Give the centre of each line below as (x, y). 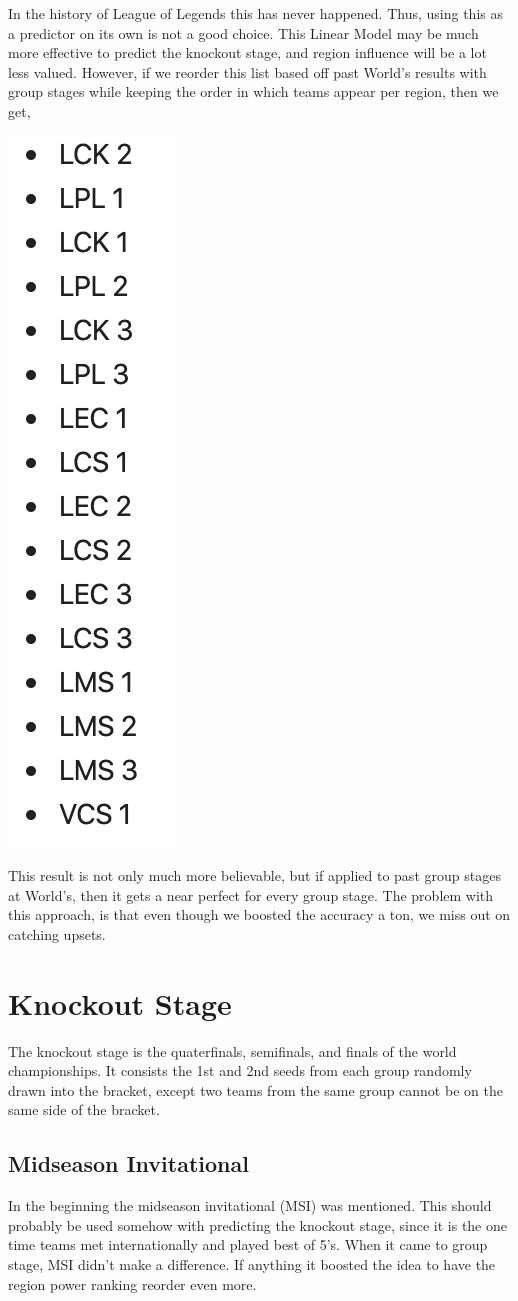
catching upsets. (57, 933)
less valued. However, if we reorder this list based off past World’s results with (247, 71)
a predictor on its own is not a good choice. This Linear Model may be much (243, 32)
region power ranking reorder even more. (132, 1283)
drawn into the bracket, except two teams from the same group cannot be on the (255, 1089)
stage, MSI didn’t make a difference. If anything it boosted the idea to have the (252, 1264)
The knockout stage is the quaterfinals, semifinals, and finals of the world (232, 1050)
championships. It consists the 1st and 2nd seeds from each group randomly (240, 1070)
